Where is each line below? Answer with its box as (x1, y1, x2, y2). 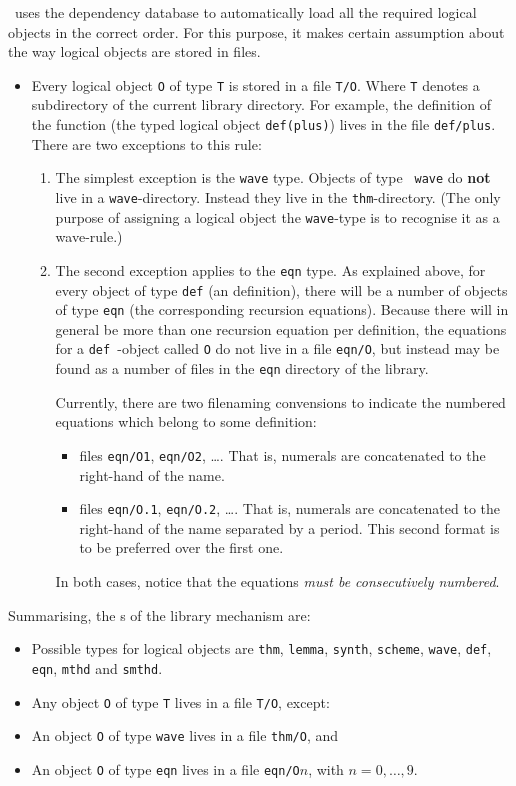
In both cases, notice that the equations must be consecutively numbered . (55, 571, 500, 591)
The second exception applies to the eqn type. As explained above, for (55, 259, 486, 280)
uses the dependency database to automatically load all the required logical (14, 2, 477, 22)
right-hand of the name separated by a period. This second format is (79, 517, 500, 538)
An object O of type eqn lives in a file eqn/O (31, 758, 300, 779)
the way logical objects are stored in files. (8, 41, 261, 62)
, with (308, 758, 344, 779)
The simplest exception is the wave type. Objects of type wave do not (55, 167, 491, 188)
